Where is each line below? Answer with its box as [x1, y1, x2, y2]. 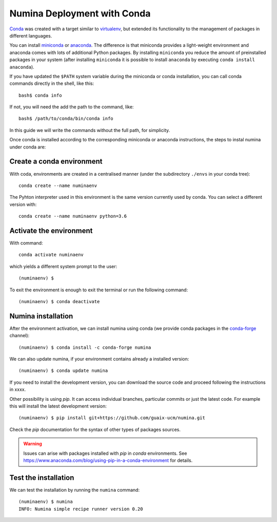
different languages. [9, 32, 52, 39]
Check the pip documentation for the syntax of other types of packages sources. [9, 426, 181, 433]
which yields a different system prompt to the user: [9, 263, 117, 269]
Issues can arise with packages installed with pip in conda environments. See [23, 450, 187, 456]
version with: [9, 201, 37, 208]
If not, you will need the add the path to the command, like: [9, 104, 134, 110]
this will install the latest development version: [9, 403, 107, 409]
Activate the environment [9, 226, 93, 235]
